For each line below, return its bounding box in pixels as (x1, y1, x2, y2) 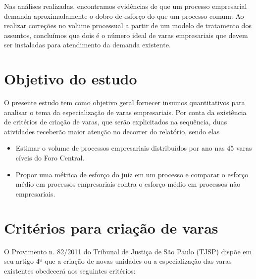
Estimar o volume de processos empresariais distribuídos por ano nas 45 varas (15, 143, 252, 153)
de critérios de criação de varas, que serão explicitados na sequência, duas (4, 117, 227, 127)
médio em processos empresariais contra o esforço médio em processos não (15, 179, 241, 189)
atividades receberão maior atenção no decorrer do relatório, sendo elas (4, 126, 220, 136)
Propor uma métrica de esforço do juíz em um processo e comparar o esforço (15, 169, 249, 179)
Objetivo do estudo (4, 69, 137, 89)
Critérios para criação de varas (4, 217, 218, 238)
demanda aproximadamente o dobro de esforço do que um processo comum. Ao (4, 10, 244, 21)
